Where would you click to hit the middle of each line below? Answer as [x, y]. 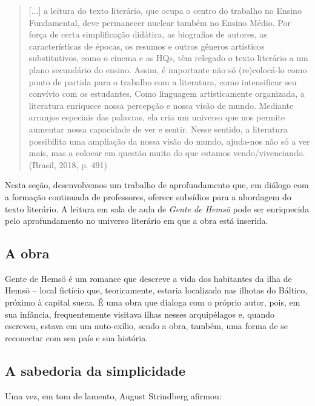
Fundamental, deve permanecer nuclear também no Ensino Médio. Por [160, 22]
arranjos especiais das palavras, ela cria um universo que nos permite [157, 117]
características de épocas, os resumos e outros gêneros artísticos [147, 46]
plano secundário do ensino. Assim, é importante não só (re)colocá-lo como [168, 69]
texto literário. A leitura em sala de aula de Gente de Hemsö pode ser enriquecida [157, 208]
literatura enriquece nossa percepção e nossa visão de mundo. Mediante [161, 105]
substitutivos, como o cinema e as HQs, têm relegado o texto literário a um [168, 58]
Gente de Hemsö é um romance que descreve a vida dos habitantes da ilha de [148, 278]
